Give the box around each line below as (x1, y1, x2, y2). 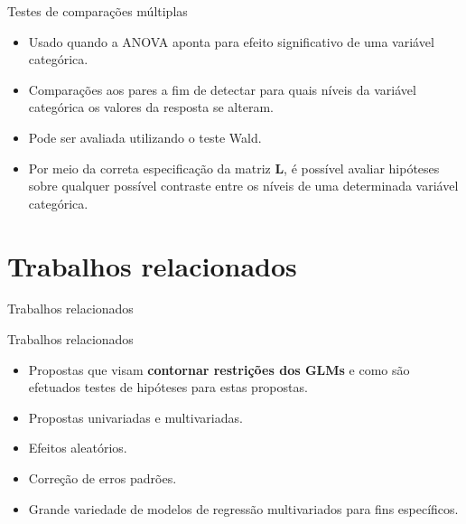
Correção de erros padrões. (28, 469, 177, 488)
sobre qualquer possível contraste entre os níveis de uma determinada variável (28, 176, 459, 195)
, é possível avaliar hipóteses (284, 158, 440, 177)
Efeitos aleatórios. (28, 438, 127, 457)
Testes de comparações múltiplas (7, 2, 188, 20)
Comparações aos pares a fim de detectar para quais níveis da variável (28, 80, 416, 98)
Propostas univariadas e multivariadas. (28, 407, 243, 426)
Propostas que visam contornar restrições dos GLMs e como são (28, 360, 410, 379)
